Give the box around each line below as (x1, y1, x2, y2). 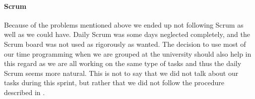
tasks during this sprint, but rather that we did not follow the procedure (4, 77, 224, 88)
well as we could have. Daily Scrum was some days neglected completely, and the (4, 29, 250, 39)
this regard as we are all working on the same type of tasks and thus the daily (4, 58, 242, 68)
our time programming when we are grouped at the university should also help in (4, 48, 252, 59)
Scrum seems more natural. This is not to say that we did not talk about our (4, 67, 239, 78)
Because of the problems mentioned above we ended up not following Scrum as (4, 19, 244, 30)
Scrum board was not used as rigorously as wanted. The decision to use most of (4, 38, 246, 49)
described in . (4, 87, 45, 97)
